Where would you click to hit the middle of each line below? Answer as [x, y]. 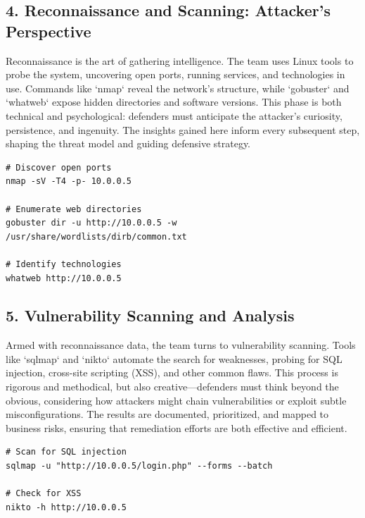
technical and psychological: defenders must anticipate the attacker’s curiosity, [174, 115]
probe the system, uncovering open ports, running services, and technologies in [175, 74]
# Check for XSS [44, 494]
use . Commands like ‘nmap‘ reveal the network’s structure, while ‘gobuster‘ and [178, 88]
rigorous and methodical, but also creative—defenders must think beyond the [172, 387]
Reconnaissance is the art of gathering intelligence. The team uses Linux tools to [180, 60]
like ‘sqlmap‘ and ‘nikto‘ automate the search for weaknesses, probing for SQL [174, 358]
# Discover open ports [59, 167]
